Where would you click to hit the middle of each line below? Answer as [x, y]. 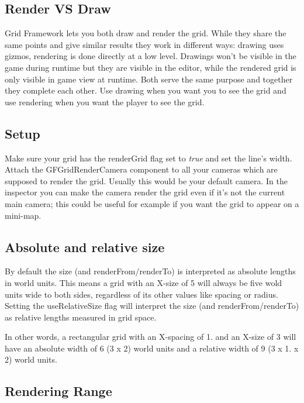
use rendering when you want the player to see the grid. [105, 101]
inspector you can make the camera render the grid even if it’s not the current [145, 192]
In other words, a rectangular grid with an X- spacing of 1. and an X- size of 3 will [151, 337]
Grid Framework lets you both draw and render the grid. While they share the [146, 33]
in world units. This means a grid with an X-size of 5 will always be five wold [144, 282]
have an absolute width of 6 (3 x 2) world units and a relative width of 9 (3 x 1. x [152, 348]
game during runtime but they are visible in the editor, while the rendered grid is [151, 67]
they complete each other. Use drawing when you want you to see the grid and [146, 90]
